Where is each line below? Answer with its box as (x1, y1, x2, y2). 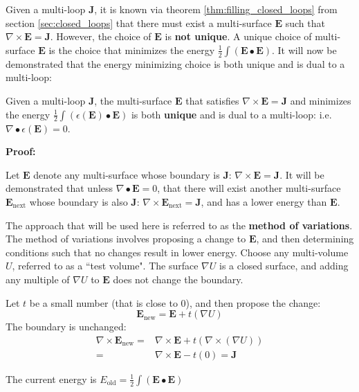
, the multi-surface (94, 93, 172, 107)
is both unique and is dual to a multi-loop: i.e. (131, 107, 332, 121)
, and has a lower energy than (201, 194, 327, 208)
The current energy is (6, 371, 97, 386)
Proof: (6, 144, 36, 159)
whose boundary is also (29, 194, 128, 208)
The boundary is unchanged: (6, 319, 127, 334)
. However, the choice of (50, 29, 151, 44)
